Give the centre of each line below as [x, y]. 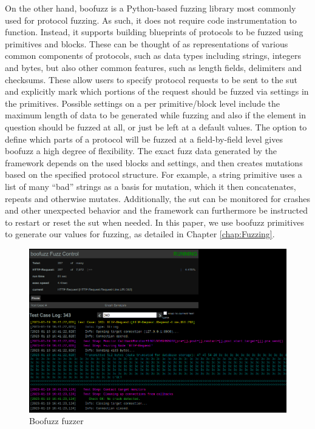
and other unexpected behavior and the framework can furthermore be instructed [156, 210]
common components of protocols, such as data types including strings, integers [153, 56]
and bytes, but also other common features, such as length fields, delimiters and [154, 67]
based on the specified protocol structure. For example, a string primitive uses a [154, 174]
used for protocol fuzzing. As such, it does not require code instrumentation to [151, 20]
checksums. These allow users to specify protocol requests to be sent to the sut [151, 79]
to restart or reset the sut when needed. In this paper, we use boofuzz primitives [154, 222]
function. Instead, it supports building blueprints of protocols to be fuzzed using [154, 32]
